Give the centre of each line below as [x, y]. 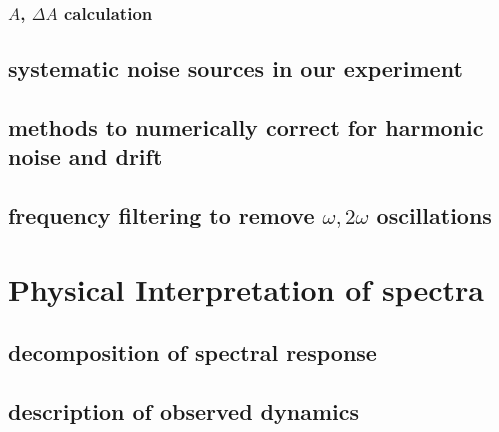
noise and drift [85, 156]
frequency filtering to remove [161, 215]
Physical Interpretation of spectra [246, 288]
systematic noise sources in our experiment [235, 68]
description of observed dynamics [183, 411]
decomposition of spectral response [192, 352]
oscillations [434, 215]
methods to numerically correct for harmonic [246, 127]
